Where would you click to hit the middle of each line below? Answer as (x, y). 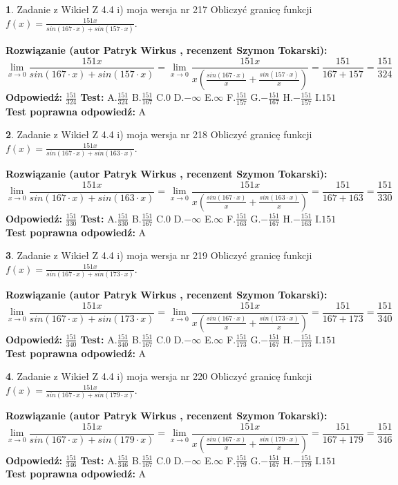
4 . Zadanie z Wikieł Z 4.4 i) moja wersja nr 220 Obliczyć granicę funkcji (159, 376)
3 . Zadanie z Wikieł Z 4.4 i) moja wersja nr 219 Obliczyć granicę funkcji (159, 255)
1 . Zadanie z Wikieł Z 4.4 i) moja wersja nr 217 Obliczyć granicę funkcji (159, 9)
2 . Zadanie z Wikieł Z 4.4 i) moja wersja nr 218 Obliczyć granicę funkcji (159, 134)
